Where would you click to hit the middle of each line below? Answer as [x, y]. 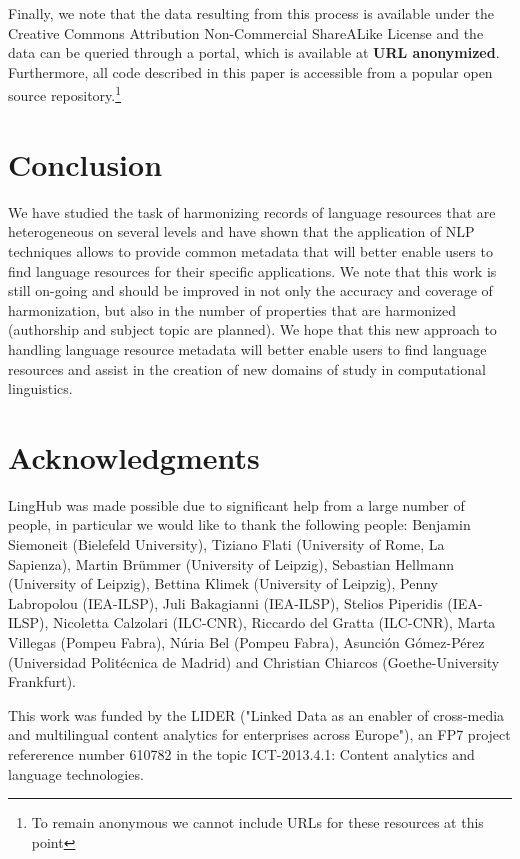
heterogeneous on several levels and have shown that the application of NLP [241, 231]
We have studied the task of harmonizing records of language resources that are [252, 211]
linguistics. [40, 388]
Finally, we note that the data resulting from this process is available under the [251, 13]
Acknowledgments [134, 456]
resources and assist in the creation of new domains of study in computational [247, 368]
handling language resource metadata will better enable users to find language [247, 348]
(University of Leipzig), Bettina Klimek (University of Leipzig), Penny [223, 583]
